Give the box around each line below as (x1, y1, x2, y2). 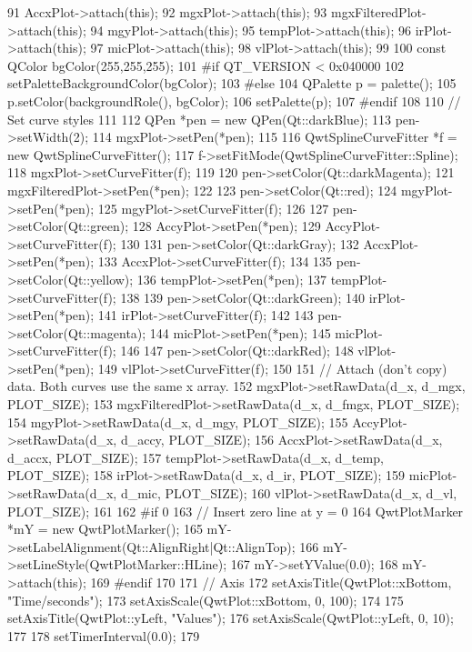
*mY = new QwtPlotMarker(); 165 (7, 519, 203, 538)
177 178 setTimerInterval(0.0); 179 (7, 626, 200, 645)
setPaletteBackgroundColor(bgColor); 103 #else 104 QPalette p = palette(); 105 (7, 74, 457, 93)
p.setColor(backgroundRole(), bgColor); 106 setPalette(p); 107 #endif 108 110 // (7, 91, 461, 110)
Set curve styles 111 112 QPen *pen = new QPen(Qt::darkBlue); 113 (7, 109, 391, 128)
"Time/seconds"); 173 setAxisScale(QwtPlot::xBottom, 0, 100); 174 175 (7, 590, 404, 609)
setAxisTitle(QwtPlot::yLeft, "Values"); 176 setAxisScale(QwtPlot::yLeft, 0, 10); (7, 608, 454, 627)
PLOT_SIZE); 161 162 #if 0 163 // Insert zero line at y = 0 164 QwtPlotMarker (7, 501, 464, 520)
